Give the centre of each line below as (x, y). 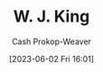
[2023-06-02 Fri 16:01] (51, 58)
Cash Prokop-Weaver (51, 41)
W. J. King (51, 17)
